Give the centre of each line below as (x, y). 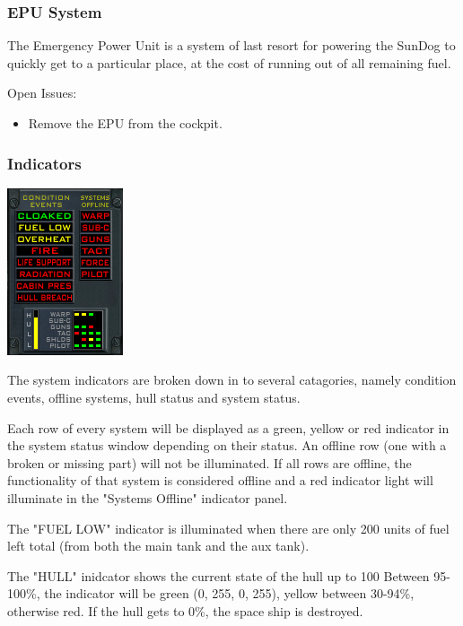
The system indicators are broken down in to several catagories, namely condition (232, 380)
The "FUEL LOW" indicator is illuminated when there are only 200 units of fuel (228, 528)
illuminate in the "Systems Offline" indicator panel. (148, 497)
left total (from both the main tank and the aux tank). (158, 546)
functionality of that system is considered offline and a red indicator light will (220, 480)
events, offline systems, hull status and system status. (154, 397)
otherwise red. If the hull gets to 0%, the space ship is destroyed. (185, 610)
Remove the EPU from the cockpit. (125, 123)
